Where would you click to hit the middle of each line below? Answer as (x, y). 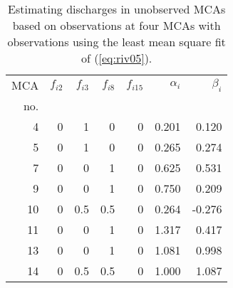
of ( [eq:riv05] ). (117, 58)
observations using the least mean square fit (116, 42)
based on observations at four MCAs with (116, 25)
